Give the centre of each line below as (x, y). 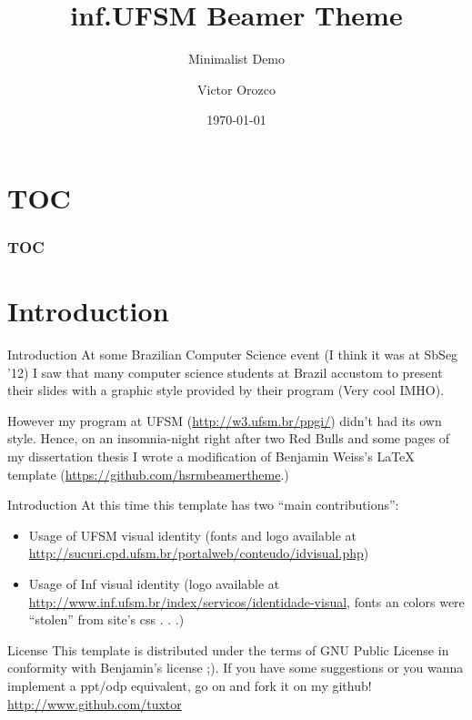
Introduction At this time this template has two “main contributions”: (203, 505)
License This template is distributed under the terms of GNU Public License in (228, 649)
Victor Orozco (236, 89)
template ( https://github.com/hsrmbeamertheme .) (148, 474)
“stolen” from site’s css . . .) (106, 619)
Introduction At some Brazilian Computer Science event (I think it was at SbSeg (233, 355)
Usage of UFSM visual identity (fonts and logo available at (192, 535)
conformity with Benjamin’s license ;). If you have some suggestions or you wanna (236, 668)
